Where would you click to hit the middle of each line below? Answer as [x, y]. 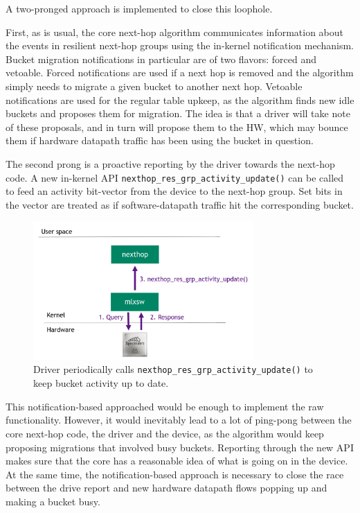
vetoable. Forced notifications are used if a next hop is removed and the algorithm [180, 72]
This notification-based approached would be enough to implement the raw [165, 406]
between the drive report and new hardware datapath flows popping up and [166, 488]
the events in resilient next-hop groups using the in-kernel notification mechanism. [180, 45]
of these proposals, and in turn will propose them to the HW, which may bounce [177, 127]
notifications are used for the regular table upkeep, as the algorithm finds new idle [180, 99]
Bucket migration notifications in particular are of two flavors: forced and [161, 59]
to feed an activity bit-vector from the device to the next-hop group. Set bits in [174, 191]
